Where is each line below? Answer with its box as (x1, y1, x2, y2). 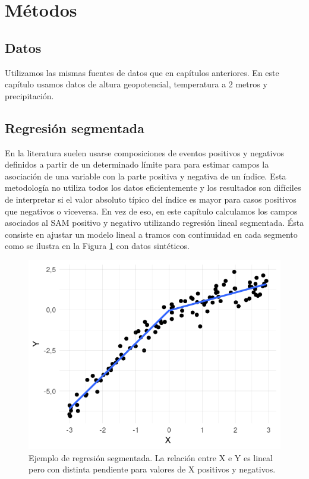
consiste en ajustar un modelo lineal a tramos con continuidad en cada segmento (5, 228, 298, 240)
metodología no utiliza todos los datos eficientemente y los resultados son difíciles (5, 181, 301, 194)
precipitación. (5, 89, 54, 102)
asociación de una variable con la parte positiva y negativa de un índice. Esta (5, 169, 286, 182)
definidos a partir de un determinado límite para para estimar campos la (5, 158, 269, 171)
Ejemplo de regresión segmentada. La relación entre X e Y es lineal (29, 451, 273, 464)
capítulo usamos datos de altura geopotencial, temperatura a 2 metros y (5, 78, 267, 90)
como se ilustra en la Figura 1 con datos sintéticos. (5, 239, 190, 252)
